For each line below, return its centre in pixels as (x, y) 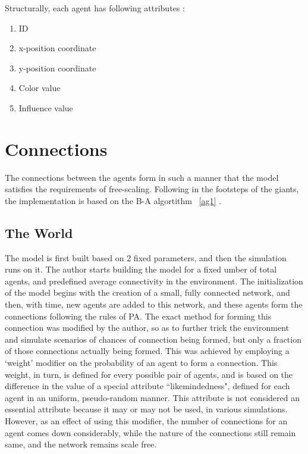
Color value (40, 88)
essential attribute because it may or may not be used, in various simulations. (146, 409)
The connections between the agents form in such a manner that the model (142, 177)
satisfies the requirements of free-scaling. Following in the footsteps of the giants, (152, 189)
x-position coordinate (57, 48)
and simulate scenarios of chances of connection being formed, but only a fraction (153, 339)
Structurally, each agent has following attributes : (95, 8)
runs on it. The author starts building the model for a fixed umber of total (141, 269)
